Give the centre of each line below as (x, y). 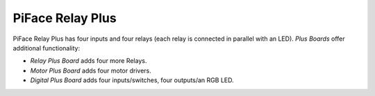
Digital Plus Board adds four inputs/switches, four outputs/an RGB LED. (132, 80)
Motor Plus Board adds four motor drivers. (91, 70)
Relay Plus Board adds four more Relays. (89, 61)
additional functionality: (46, 48)
